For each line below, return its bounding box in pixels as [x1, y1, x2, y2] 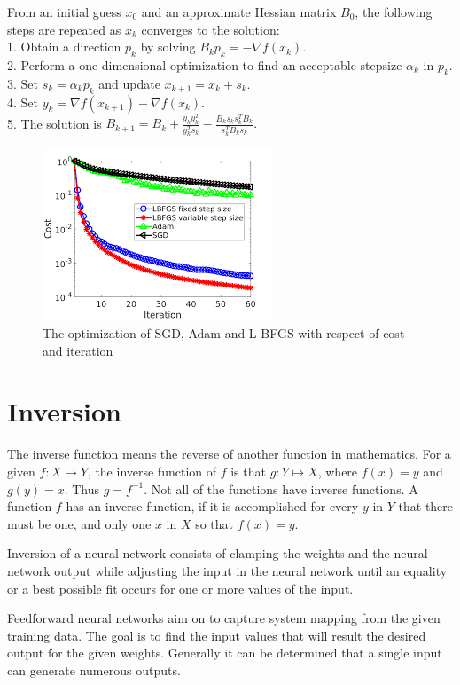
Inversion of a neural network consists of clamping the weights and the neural [7, 544, 428, 563]
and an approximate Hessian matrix [141, 3, 337, 20]
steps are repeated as [7, 20, 121, 38]
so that [195, 514, 234, 532]
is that [230, 461, 266, 480]
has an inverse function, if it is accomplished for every [66, 497, 359, 516]
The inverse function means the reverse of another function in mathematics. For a [7, 445, 451, 463]
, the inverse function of [87, 461, 217, 480]
